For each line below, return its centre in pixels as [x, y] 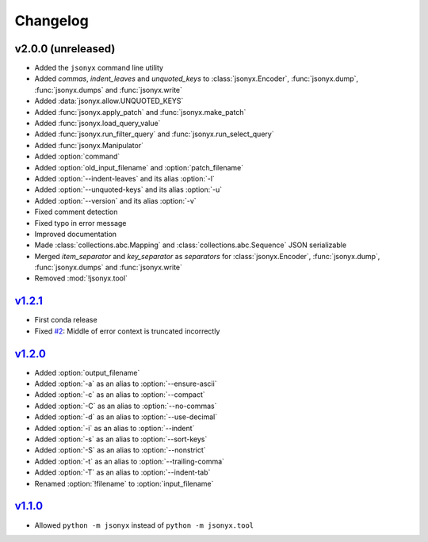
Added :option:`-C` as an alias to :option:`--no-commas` [126, 406]
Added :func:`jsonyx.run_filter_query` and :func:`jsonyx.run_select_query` [154, 134]
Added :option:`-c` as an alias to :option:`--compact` [120, 395]
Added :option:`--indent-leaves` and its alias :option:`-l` [125, 178]
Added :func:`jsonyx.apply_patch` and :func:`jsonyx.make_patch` [140, 112]
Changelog [52, 21]
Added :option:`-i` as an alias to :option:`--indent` [115, 428]
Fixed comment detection [76, 212]
